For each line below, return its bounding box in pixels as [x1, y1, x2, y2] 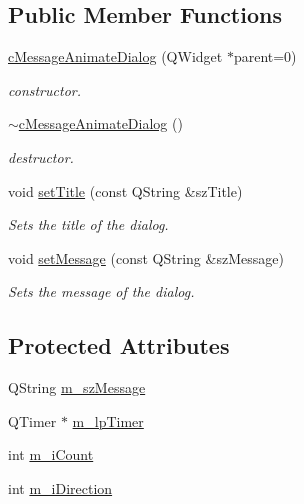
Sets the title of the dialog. [8, 214, 169, 235]
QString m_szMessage [8, 377, 146, 398]
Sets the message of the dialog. [8, 281, 195, 302]
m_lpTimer [72, 410, 144, 431]
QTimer [8, 410, 57, 431]
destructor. [8, 146, 74, 167]
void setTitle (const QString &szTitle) [8, 180, 243, 201]
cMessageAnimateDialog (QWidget [8, 46, 223, 67]
